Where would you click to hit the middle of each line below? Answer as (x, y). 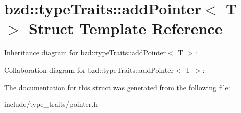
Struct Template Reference (126, 28)
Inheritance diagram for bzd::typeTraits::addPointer (85, 53)
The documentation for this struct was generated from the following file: (117, 87)
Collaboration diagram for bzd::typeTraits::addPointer (89, 69)
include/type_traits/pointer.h (51, 104)
